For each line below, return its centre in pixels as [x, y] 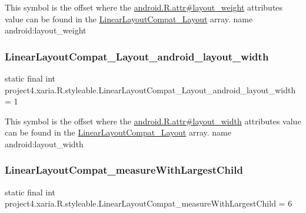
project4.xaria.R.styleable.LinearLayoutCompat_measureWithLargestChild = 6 [149, 203]
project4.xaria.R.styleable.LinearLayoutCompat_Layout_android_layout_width [150, 89]
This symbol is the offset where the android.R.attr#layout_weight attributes [144, 7]
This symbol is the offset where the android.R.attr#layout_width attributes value [153, 121]
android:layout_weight [46, 30]
